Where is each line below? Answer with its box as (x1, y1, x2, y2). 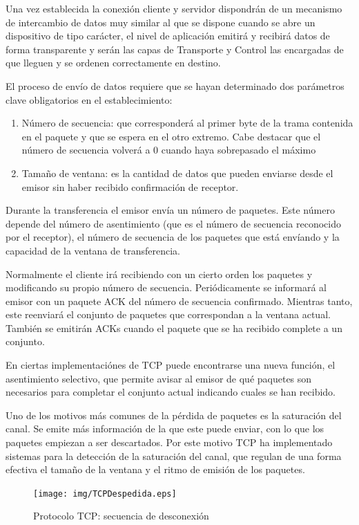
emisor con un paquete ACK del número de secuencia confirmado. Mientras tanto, (6, 293, 353, 308)
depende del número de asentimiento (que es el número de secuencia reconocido (6, 216, 342, 230)
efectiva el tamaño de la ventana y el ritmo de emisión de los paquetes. (6, 462, 305, 477)
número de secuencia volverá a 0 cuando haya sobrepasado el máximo (21, 142, 316, 157)
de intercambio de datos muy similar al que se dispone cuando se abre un (6, 15, 316, 29)
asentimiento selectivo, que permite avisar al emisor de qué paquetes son (6, 371, 312, 385)
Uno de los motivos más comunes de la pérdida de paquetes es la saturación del (6, 407, 342, 422)
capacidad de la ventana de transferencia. (6, 243, 180, 257)
